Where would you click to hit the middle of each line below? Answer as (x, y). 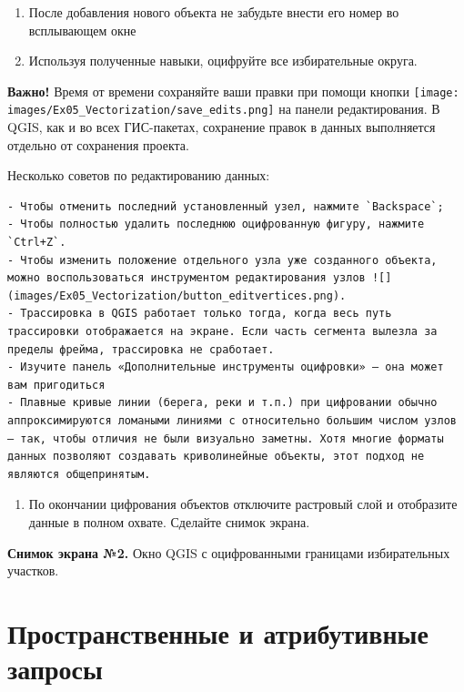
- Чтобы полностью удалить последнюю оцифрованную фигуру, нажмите (216, 224)
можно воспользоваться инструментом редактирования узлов (187, 278)
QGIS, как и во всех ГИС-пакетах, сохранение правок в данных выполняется (222, 127)
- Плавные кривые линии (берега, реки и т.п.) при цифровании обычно (222, 403)
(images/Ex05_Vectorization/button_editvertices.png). (177, 295)
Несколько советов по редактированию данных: (139, 175)
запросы (55, 669)
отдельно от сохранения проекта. (98, 144)
